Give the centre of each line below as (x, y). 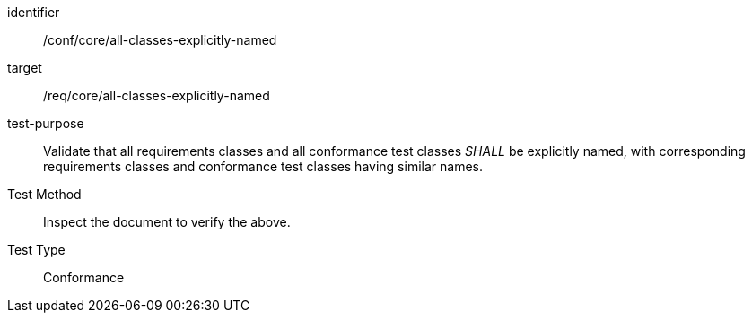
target (25, 68)
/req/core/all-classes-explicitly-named (157, 95)
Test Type (36, 250)
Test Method (44, 194)
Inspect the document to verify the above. (167, 222)
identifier (34, 12)
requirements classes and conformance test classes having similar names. (263, 166)
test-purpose (46, 123)
